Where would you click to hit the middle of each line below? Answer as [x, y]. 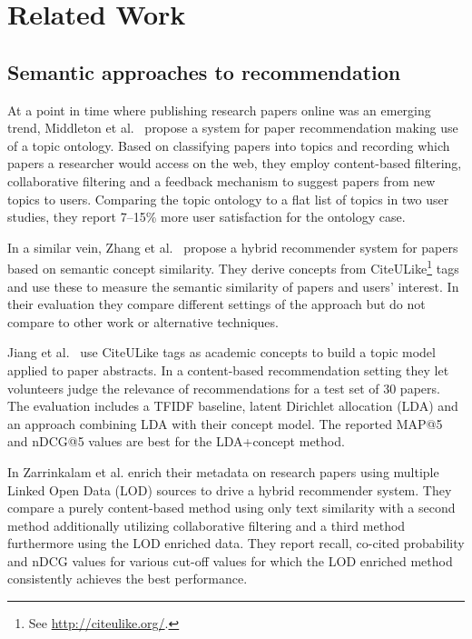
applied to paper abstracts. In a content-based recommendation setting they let [228, 369]
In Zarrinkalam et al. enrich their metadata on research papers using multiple [223, 471]
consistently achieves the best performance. [128, 579]
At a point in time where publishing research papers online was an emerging [219, 110]
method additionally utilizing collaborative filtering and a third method [206, 525]
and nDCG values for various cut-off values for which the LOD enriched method [230, 560]
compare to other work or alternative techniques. [143, 321]
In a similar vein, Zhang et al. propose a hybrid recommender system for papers [233, 247]
